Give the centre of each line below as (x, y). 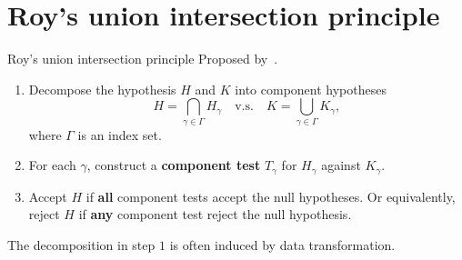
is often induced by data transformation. (282, 244)
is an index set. (120, 134)
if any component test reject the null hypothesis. (215, 214)
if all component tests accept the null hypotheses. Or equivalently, (271, 196)
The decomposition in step (81, 244)
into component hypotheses (311, 89)
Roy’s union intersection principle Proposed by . (143, 59)
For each (52, 165)
